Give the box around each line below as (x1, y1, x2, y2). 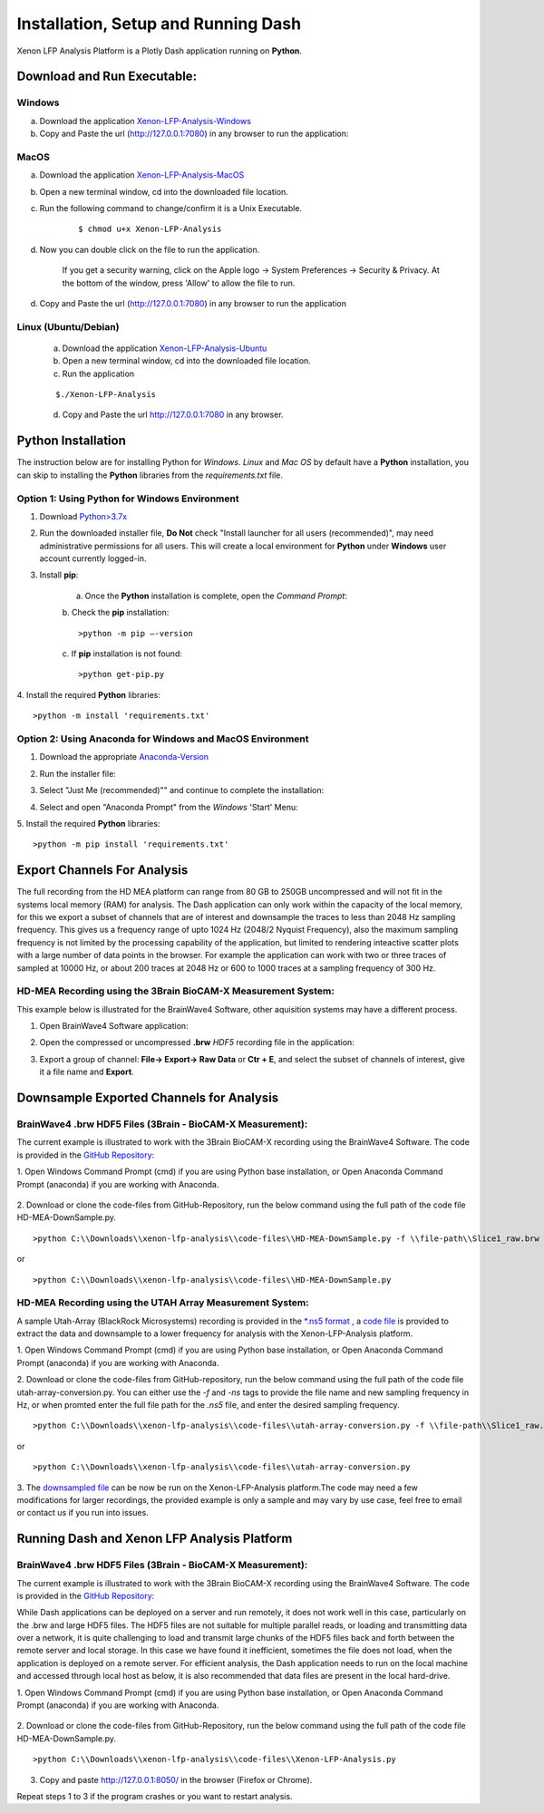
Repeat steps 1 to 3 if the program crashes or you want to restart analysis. (16, 1791, 294, 1801)
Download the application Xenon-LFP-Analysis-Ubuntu (62, 343, 267, 354)
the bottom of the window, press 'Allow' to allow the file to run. (62, 277, 296, 288)
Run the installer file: (39, 768, 117, 779)
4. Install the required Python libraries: (16, 689, 161, 700)
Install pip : (39, 569, 79, 580)
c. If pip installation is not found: (62, 648, 183, 659)
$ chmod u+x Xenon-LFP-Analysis (78, 224, 222, 235)
